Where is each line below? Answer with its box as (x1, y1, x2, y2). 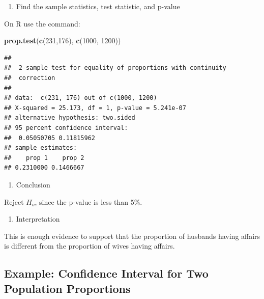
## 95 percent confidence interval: (4, 124, 128, 131)
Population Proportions (4, 280, 131, 296)
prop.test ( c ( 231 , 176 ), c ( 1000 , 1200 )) (4, 35, 121, 46)
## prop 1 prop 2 (4, 154, 84, 161)
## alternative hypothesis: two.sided (4, 114, 135, 122)
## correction (4, 74, 55, 81)
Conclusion (16, 179, 50, 189)
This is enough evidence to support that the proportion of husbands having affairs (4, 230, 260, 241)
